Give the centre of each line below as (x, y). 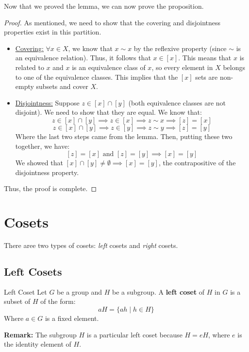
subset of (17, 301)
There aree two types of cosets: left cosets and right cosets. (91, 245)
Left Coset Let (25, 291)
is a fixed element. (72, 318)
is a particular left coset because (134, 334)
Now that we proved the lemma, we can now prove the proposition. (104, 6)
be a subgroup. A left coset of (158, 291)
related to (30, 67)
